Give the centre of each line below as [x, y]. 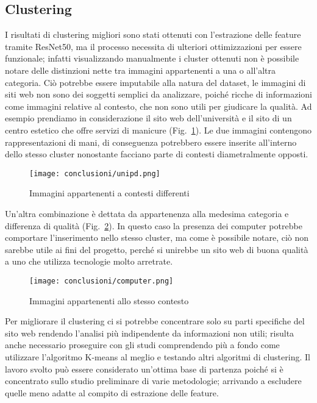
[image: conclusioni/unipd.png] [95, 173]
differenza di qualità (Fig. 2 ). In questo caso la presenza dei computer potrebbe [154, 225]
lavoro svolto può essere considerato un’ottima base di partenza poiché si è [144, 369]
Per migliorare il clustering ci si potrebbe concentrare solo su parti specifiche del [155, 321]
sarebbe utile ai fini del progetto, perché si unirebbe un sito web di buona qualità [157, 249]
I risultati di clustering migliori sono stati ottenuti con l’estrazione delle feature [153, 34]
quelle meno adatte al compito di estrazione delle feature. [112, 392]
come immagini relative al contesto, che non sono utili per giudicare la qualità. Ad [158, 106]
